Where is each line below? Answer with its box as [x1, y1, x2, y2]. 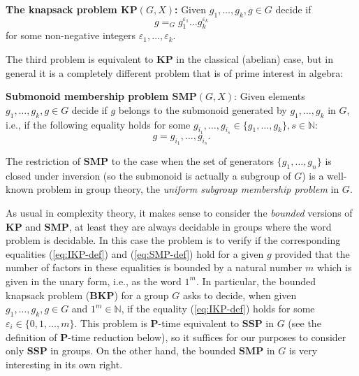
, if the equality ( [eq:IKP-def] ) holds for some [121, 301, 315, 316]
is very [288, 343, 318, 358]
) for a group [114, 287, 169, 302]
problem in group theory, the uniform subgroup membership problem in [36, 182, 339, 196]
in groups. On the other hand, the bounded [50, 343, 236, 358]
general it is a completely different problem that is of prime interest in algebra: [6, 65, 344, 80]
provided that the [274, 246, 350, 261]
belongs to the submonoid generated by [118, 102, 287, 117]
